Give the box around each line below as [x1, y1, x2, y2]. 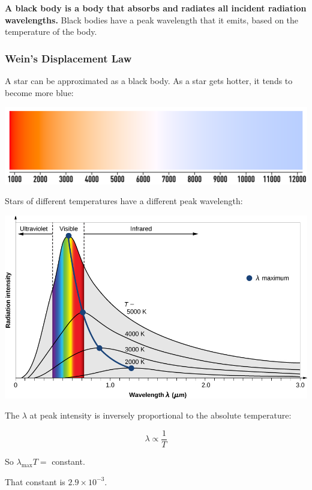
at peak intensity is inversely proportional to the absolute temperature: [29, 409, 292, 422]
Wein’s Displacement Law [5, 50, 132, 65]
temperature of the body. [5, 25, 97, 38]
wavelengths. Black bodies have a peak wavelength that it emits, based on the [5, 13, 299, 26]
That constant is [5, 475, 65, 488]
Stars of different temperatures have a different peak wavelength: [5, 195, 243, 207]
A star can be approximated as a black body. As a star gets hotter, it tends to [5, 74, 293, 86]
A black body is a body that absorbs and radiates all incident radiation [5, 2, 307, 14]
